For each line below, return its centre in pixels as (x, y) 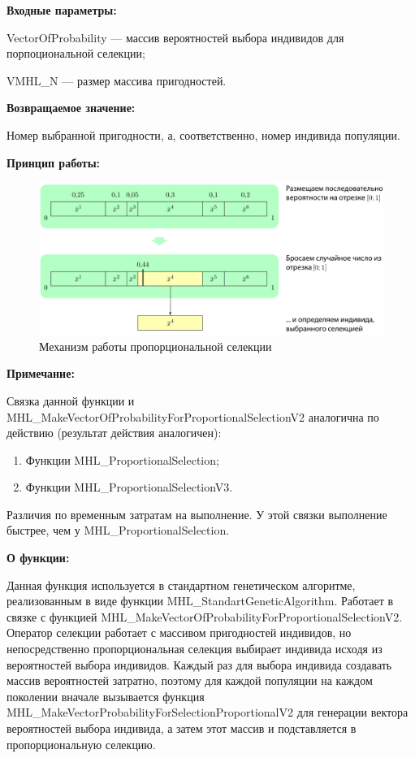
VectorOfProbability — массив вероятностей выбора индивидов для (175, 37)
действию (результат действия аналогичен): (114, 433)
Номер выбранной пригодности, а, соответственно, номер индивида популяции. (203, 134)
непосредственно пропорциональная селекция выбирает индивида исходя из (195, 649)
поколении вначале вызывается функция (106, 696)
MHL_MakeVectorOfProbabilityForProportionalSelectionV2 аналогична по (193, 416)
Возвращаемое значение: (71, 108)
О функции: (38, 558)
